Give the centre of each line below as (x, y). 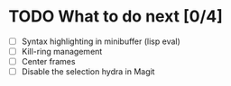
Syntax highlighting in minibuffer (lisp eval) (101, 41)
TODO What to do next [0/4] (115, 17)
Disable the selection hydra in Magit (88, 72)
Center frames (48, 62)
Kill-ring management (62, 52)
